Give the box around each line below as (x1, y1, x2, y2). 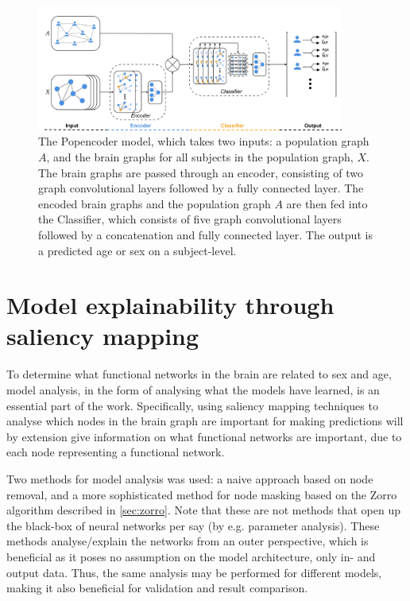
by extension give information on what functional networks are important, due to (6, 428, 402, 444)
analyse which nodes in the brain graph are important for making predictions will (6, 413, 404, 429)
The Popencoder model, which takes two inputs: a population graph (38, 133, 369, 149)
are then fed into (286, 195, 368, 211)
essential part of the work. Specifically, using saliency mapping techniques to (6, 397, 378, 413)
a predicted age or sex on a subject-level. (38, 242, 237, 258)
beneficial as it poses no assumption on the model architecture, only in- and (6, 548, 376, 564)
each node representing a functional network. (6, 444, 225, 460)
